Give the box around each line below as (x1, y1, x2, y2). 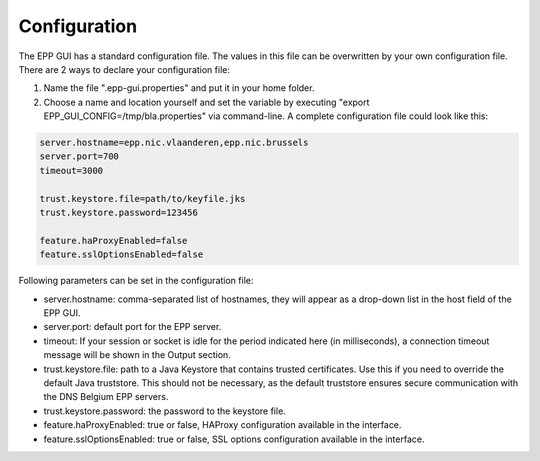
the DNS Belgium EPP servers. (43, 391, 169, 403)
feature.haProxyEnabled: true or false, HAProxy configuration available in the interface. (43, 419, 402, 431)
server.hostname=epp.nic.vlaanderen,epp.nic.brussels (39, 137, 309, 149)
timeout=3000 (39, 165, 104, 176)
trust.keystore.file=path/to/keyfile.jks (39, 193, 246, 204)
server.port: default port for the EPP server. (43, 321, 222, 333)
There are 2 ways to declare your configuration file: (18, 63, 230, 75)
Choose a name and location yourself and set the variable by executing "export (43, 96, 370, 108)
